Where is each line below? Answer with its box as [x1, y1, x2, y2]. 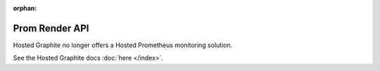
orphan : [13, 4, 37, 12]
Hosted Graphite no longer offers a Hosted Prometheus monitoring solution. [13, 41, 233, 49]
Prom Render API [13, 22, 89, 34]
